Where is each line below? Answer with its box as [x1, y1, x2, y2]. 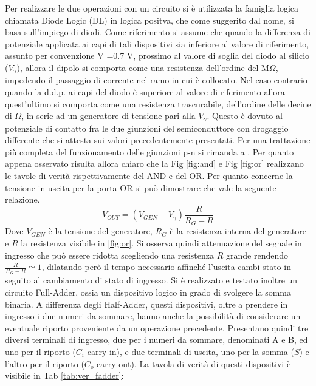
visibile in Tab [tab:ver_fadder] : [5, 369, 124, 382]
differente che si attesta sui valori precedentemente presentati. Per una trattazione [5, 134, 311, 146]
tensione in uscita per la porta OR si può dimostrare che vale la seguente [5, 181, 276, 194]
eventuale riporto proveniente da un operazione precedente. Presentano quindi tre [5, 321, 309, 334]
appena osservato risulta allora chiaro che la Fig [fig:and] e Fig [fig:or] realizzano [5, 157, 304, 170]
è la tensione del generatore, [48, 225, 153, 237]
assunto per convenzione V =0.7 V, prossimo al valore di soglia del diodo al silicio [5, 49, 310, 62]
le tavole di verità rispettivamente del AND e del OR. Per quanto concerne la [5, 169, 293, 182]
